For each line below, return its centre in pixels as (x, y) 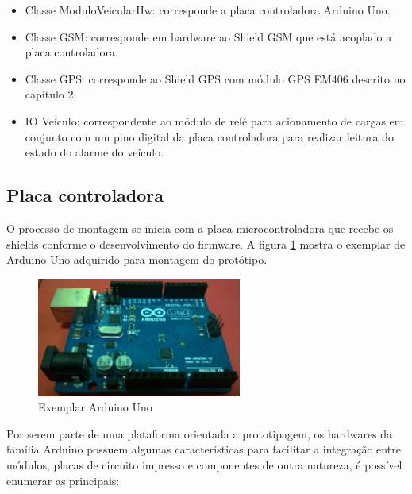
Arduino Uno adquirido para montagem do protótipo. (137, 259)
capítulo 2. (51, 94)
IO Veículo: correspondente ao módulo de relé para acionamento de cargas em (214, 120)
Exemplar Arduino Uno (95, 407)
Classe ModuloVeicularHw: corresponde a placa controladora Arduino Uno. (208, 10)
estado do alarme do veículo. (94, 152)
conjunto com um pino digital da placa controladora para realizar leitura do (210, 136)
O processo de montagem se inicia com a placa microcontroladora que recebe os (200, 228)
